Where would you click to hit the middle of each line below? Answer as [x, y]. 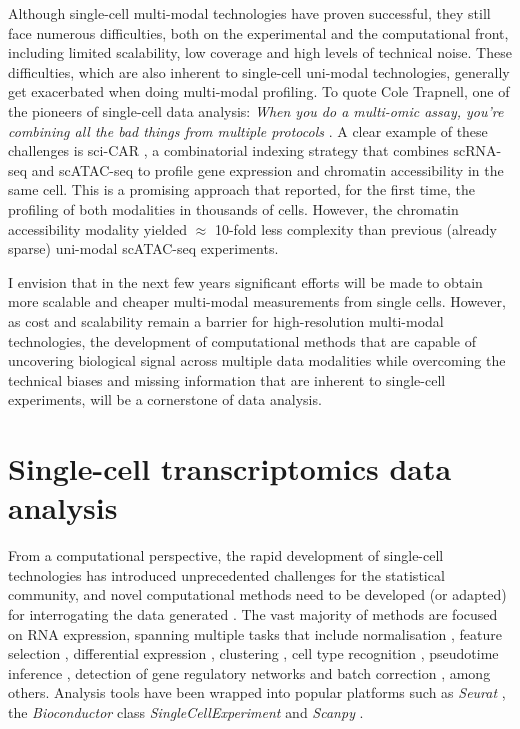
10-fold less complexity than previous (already [355, 228]
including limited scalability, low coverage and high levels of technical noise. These [260, 52]
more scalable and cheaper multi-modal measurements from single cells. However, [257, 301]
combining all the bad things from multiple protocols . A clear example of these [248, 130]
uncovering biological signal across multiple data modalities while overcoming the [257, 360]
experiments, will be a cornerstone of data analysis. [165, 399]
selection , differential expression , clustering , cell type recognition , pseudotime [253, 653]
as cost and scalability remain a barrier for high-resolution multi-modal [226, 320]
